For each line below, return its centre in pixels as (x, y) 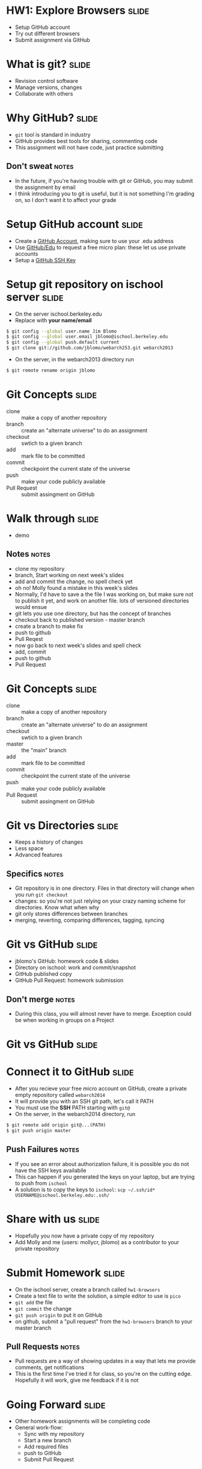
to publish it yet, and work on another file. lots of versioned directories (102, 600)
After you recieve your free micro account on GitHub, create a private (101, 1088)
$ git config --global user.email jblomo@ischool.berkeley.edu (87, 337)
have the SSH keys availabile (50, 1170)
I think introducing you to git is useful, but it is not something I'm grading (105, 194)
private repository (37, 1248)
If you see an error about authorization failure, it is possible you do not (102, 1164)
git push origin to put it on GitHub (59, 1315)
